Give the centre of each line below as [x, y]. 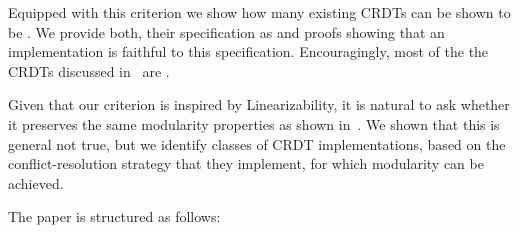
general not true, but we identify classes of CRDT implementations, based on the [257, 143]
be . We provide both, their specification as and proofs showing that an [226, 31]
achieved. [36, 182]
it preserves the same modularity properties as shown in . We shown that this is [254, 123]
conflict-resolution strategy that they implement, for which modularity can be [246, 163]
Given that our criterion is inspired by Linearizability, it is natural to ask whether [259, 104]
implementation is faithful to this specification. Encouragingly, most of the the [248, 51]
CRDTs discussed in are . [89, 70]
